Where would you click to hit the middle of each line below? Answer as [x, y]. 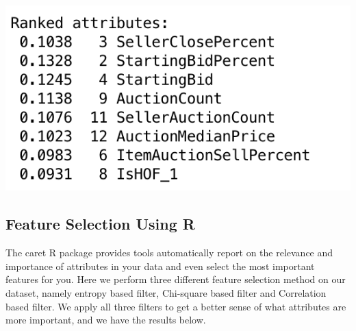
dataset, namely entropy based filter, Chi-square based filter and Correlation [166, 292]
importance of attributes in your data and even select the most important [160, 266]
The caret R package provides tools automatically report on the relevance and [169, 253]
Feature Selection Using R [100, 224]
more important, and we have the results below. [106, 320]
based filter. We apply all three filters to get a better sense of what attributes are [176, 306]
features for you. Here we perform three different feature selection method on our [176, 279]
